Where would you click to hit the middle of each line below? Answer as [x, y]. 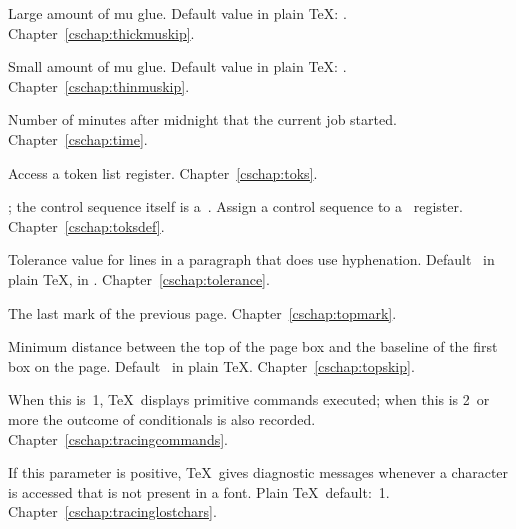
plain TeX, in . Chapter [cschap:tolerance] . [139, 278]
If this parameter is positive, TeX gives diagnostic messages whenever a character [258, 472]
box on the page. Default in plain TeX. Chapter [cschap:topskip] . [211, 365]
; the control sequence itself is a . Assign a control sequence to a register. [235, 206]
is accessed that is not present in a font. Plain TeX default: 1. [199, 491]
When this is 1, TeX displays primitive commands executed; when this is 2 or [249, 399]
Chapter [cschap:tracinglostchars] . [112, 511]
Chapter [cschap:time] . [78, 138]
